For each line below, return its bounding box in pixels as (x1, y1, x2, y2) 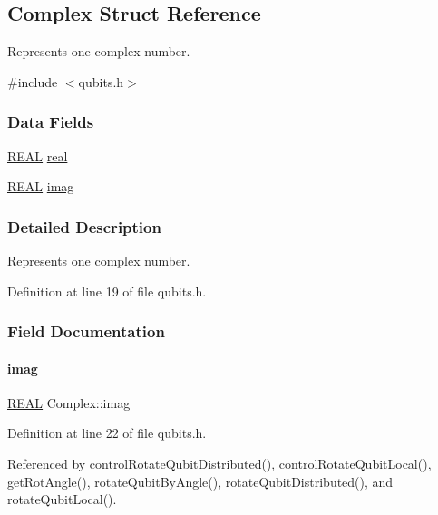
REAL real (7, 146, 68, 165)
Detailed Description (7, 215, 161, 238)
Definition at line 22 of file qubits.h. (7, 423, 207, 442)
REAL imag (7, 177, 74, 196)
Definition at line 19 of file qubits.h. (7, 281, 207, 300)
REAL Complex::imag (7, 393, 131, 412)
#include (7, 72, 58, 91)
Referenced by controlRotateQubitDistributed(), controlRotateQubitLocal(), (7, 454, 432, 473)
